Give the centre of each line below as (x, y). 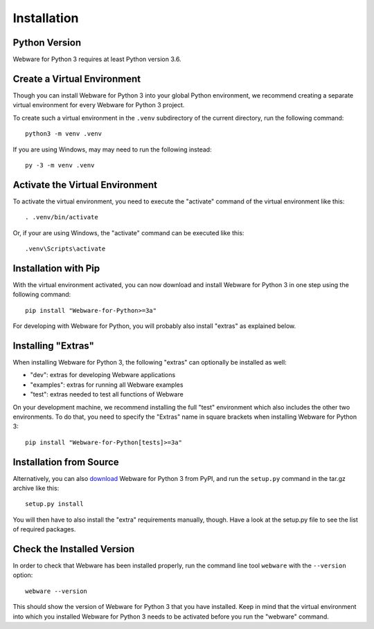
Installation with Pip (56, 268)
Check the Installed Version (74, 549)
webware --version (56, 591)
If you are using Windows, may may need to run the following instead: (112, 149)
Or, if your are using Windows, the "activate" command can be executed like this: (128, 233)
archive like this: (36, 489)
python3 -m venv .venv (64, 134)
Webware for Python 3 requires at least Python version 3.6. (97, 60)
